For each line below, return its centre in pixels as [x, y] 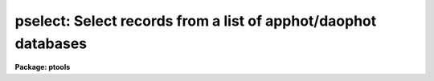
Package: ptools [43, 67]
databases [51, 43]
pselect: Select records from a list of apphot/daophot [196, 21]
